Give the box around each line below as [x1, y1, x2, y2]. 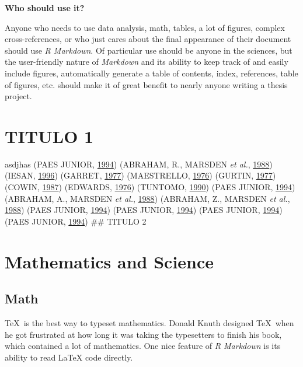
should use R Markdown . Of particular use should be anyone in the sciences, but [5, 44, 292, 56]
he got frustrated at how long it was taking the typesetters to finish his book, [5, 328, 282, 340]
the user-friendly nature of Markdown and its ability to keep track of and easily [5, 55, 288, 68]
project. [5, 90, 32, 102]
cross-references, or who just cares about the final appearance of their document [5, 33, 291, 45]
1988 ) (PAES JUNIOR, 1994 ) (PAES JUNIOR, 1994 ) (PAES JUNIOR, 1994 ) [5, 204, 283, 216]
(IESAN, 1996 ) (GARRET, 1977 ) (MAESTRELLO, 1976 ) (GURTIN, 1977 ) [5, 169, 276, 181]
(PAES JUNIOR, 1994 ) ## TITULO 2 [5, 215, 147, 227]
